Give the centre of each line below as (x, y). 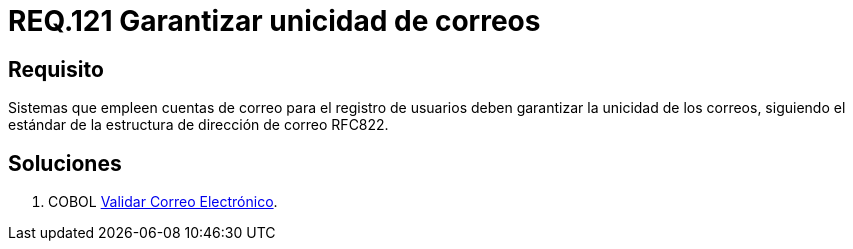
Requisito (56, 69)
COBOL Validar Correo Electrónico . (163, 202)
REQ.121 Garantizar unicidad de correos (274, 21)
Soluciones (65, 163)
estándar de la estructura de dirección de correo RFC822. (198, 125)
